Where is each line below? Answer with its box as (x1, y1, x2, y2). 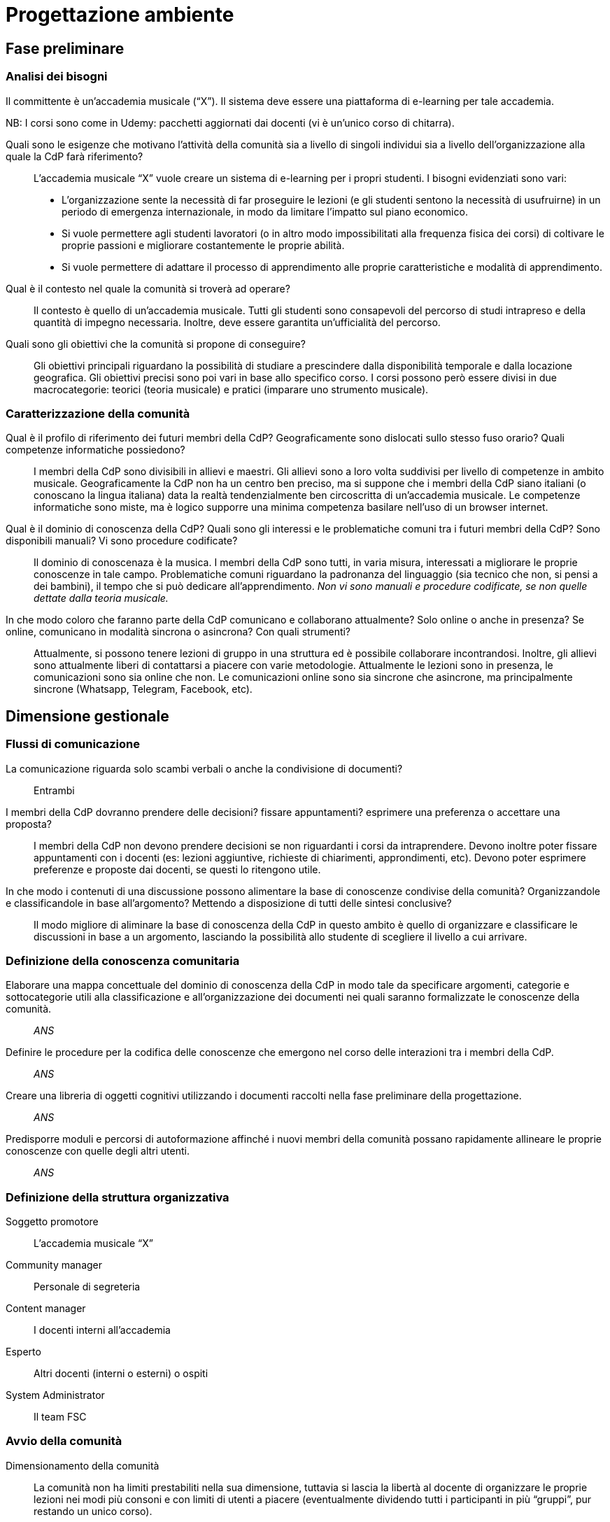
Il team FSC (34, 1411, 87, 1423)
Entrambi (34, 784, 75, 796)
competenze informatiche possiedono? (6, 444, 185, 456)
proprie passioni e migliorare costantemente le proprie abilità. (62, 239, 345, 251)
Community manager (6, 1259, 103, 1271)
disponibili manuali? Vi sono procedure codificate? (6, 535, 238, 547)
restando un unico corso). (34, 1505, 152, 1517)
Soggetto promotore (6, 1216, 99, 1228)
